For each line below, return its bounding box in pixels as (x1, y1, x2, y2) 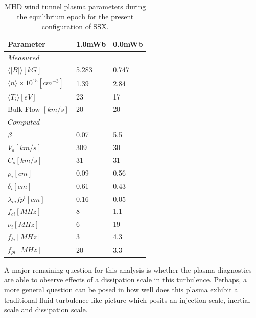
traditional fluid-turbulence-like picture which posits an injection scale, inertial (4, 294, 250, 305)
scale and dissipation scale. (4, 304, 88, 315)
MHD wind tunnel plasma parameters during (5, 1, 146, 11)
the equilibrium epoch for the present (17, 11, 134, 21)
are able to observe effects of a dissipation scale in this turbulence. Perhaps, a (4, 274, 247, 285)
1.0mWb (76, 38, 106, 49)
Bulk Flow (8, 104, 40, 114)
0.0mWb (113, 38, 143, 49)
